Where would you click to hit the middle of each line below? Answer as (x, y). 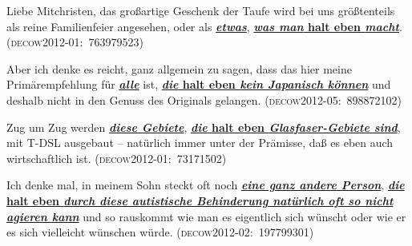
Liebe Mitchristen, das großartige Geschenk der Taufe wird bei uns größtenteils (201, 10)
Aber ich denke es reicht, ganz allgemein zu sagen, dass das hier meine (179, 68)
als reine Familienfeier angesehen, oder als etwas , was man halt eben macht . (204, 26)
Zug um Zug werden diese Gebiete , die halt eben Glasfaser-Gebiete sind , (204, 127)
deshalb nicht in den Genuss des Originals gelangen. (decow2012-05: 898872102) (204, 99)
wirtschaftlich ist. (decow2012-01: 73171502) (117, 158)
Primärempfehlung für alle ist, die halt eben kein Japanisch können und (199, 84)
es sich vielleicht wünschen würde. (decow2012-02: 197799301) (160, 232)
